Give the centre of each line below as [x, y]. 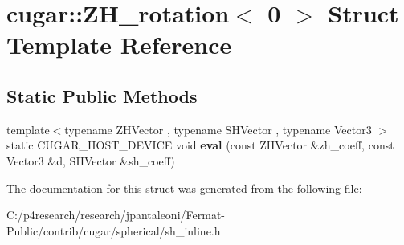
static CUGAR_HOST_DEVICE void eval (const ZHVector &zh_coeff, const [200, 145]
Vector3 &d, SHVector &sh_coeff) [91, 160]
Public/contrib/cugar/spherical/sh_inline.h [114, 230]
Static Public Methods [102, 95]
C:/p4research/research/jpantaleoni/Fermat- [116, 215]
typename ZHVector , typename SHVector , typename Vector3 [218, 129]
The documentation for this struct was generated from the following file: [184, 188]
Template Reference [119, 45]
